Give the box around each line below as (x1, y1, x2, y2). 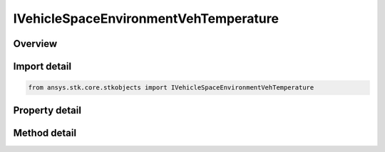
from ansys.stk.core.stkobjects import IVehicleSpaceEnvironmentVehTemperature (28, 84, 314, 92)
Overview (13, 38, 58, 50)
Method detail (13, 126, 77, 139)
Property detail (13, 104, 82, 116)
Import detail (13, 60, 71, 72)
